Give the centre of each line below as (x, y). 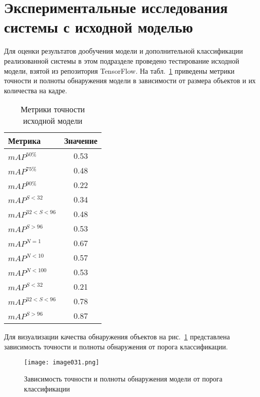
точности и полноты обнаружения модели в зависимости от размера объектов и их (130, 80)
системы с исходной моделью (98, 27)
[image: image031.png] (62, 363)
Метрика (24, 141)
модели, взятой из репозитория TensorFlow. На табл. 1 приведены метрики (119, 70)
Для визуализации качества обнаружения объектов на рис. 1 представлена (117, 337)
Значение (81, 141)
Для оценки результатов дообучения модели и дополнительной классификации (123, 51)
